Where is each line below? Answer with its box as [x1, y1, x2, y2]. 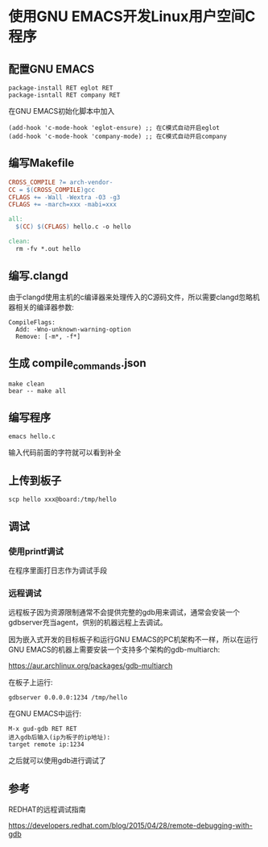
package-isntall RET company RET [8, 91, 121, 99]
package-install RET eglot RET [8, 84, 113, 92]
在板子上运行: [8, 678, 54, 687]
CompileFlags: [8, 318, 56, 327]
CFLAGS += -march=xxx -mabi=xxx [8, 201, 117, 209]
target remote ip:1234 [8, 741, 85, 749]
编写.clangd [8, 269, 68, 283]
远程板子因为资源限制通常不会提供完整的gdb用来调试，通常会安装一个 [8, 607, 240, 617]
